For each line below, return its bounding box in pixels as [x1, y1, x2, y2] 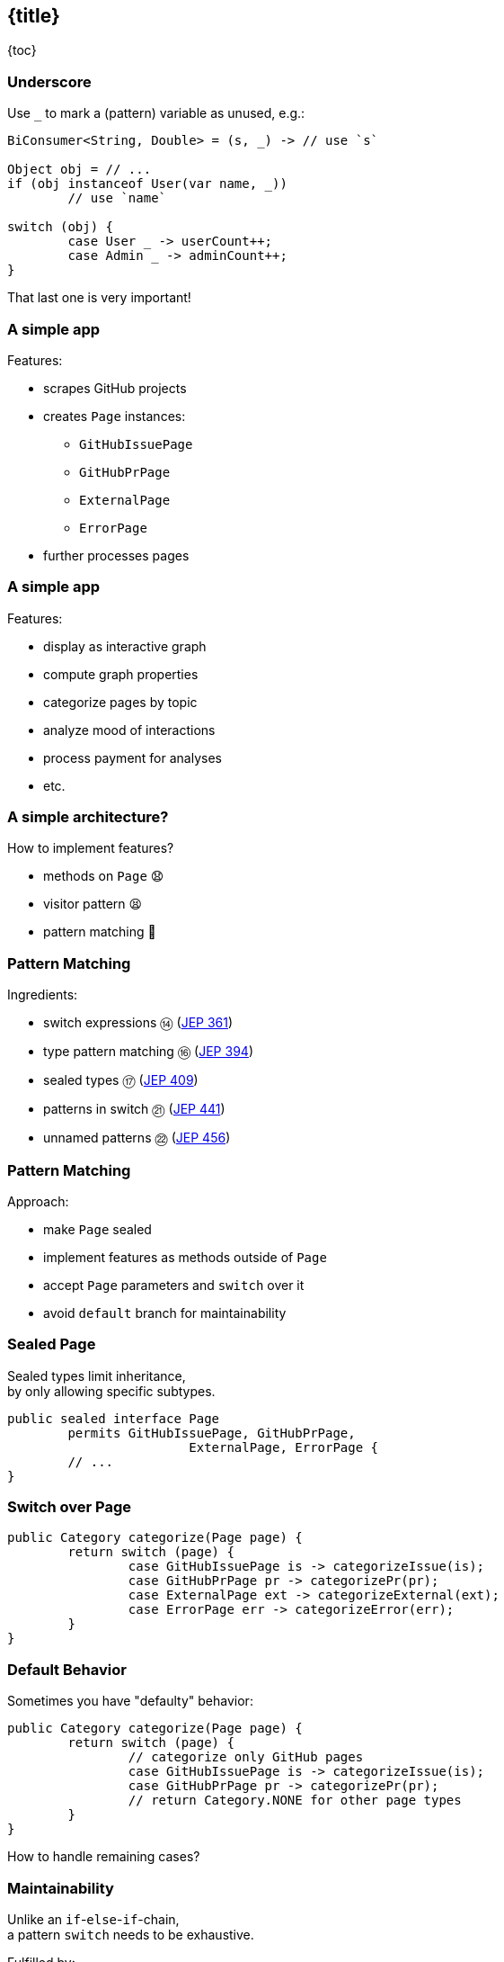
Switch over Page [7, 1498, 132, 1517]
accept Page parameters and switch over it [43, 1277, 305, 1293]
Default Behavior [7, 1660, 127, 1679]
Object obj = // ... [7, 162, 152, 177]
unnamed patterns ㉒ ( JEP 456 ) [43, 1130, 231, 1146]
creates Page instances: [43, 408, 186, 424]
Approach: [7, 1193, 69, 1209]
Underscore [7, 72, 92, 91]
